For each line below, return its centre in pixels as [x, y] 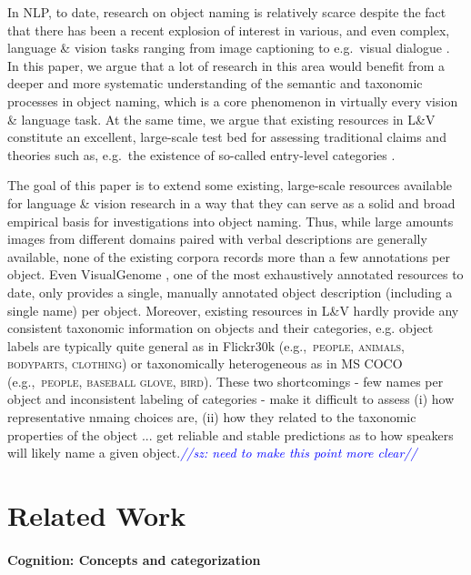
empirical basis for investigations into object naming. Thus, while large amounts [230, 221]
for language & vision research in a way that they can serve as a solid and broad [231, 202]
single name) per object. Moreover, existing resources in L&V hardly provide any [233, 310]
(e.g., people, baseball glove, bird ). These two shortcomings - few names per [225, 381]
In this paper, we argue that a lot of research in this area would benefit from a [226, 65]
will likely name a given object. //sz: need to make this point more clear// [212, 453]
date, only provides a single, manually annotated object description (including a [230, 292]
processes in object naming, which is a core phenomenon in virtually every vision [233, 101]
